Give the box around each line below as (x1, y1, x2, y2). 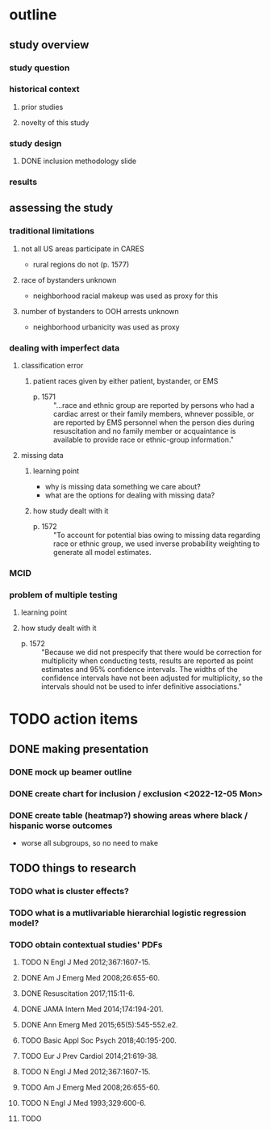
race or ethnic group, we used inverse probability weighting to (52, 539, 261, 548)
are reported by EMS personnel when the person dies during (52, 418, 255, 427)
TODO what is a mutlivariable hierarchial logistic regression (9, 907, 247, 918)
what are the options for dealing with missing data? (44, 490, 215, 500)
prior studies (20, 102, 64, 111)
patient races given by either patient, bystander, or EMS (32, 376, 219, 385)
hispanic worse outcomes (9, 820, 113, 831)
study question (9, 62, 70, 74)
